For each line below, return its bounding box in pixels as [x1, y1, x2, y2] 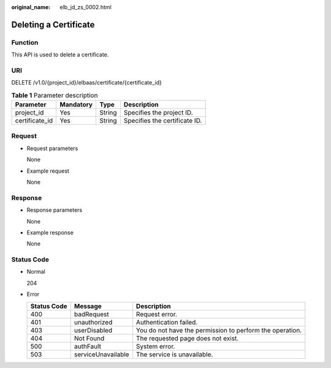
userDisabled [74, 326, 113, 334]
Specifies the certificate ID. [123, 116, 202, 125]
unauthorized [74, 318, 113, 326]
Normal [26, 268, 45, 276]
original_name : [11, 4, 51, 10]
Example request [26, 167, 70, 175]
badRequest [74, 310, 110, 318]
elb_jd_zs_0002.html [59, 4, 112, 10]
